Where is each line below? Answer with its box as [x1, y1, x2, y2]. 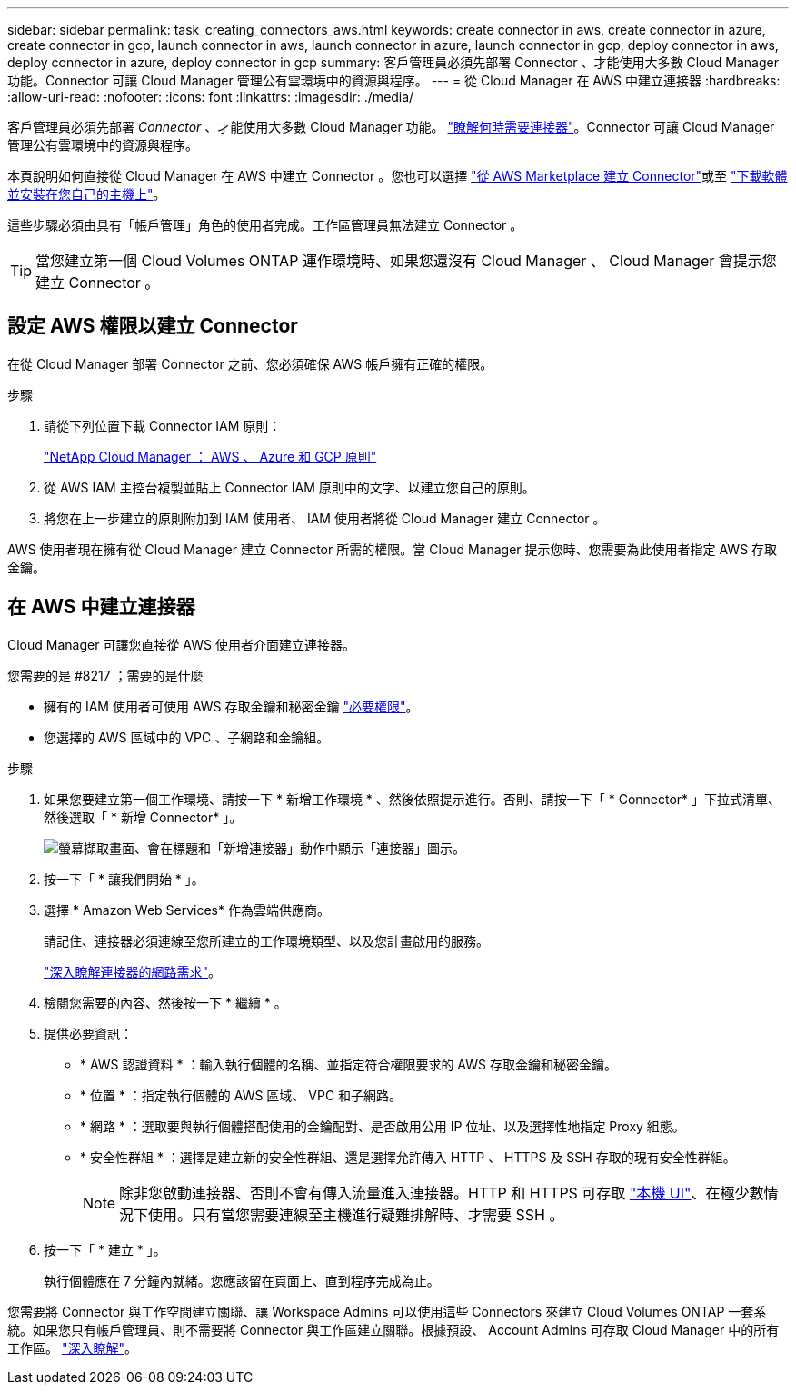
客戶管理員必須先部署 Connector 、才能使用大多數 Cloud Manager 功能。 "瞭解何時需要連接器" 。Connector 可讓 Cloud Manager [7, 119, 775, 134]
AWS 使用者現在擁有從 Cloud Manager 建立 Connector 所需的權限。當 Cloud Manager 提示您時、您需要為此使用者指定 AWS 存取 [7, 541, 778, 557]
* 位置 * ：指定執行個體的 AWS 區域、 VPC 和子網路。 [80, 1087, 403, 1103]
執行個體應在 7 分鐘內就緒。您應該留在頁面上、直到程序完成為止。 [44, 1272, 440, 1288]
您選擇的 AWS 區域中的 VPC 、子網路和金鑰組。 [44, 729, 330, 745]
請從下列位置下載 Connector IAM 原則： [44, 417, 282, 433]
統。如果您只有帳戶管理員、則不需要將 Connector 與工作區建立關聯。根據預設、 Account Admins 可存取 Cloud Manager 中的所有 [7, 1321, 780, 1337]
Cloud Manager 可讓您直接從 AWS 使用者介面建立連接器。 [7, 636, 355, 652]
